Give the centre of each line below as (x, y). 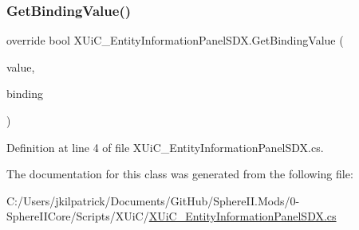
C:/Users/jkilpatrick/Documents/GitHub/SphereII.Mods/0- (153, 200)
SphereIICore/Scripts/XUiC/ (78, 216)
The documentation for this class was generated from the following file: (180, 174)
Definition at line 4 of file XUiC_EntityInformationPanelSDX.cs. (165, 147)
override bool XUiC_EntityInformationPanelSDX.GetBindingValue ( (175, 40)
